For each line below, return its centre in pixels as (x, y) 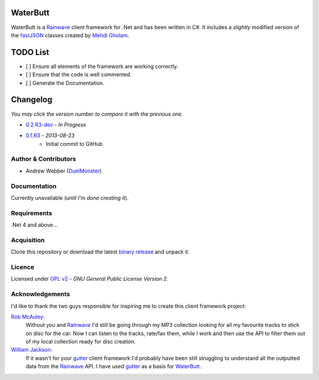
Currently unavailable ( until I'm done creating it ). (70, 197)
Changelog (32, 100)
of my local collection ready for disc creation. (81, 342)
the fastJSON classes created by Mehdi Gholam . (70, 35)
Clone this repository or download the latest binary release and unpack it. (100, 252)
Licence (23, 267)
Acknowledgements (40, 294)
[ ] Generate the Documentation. (65, 83)
